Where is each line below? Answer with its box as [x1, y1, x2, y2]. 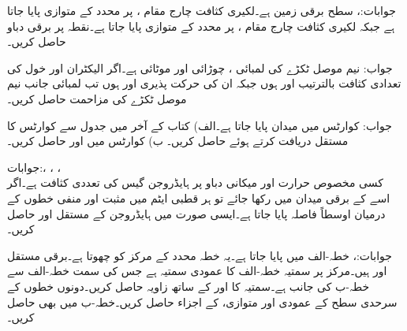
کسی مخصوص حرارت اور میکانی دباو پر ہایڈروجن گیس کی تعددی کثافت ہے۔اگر [7, 174, 383, 191]
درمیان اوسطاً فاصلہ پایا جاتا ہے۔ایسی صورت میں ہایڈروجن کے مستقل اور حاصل [7, 205, 386, 221]
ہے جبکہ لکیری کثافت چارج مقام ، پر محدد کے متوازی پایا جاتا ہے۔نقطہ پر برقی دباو [7, 17, 395, 34]
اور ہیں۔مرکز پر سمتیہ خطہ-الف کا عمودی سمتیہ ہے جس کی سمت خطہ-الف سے [7, 262, 387, 279]
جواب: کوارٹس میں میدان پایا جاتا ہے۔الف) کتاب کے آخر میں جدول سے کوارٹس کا [7, 117, 392, 133]
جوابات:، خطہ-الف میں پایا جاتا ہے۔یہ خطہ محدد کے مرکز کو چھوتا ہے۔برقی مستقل [7, 247, 392, 263]
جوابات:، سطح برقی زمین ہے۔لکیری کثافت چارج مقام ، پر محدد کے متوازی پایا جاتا [7, 2, 396, 18]
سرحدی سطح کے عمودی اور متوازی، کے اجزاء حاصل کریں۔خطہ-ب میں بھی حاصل [7, 293, 398, 310]
